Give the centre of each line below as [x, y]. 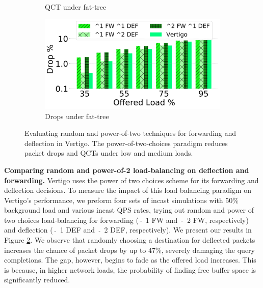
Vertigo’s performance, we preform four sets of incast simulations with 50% [121, 200]
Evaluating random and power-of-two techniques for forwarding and [130, 133]
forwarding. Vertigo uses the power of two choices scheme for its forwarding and [131, 180]
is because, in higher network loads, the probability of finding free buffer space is [130, 269]
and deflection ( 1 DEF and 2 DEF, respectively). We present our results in [128, 230]
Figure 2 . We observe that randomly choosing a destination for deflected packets [130, 240]
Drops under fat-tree [77, 116]
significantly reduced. [37, 280]
